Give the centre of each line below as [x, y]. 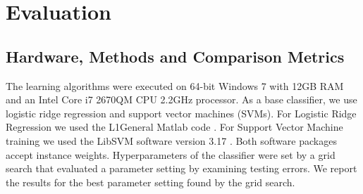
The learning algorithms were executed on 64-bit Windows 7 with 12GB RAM [175, 85]
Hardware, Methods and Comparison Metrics [175, 56]
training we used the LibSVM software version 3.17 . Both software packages [171, 140]
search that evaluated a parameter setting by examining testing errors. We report [181, 168]
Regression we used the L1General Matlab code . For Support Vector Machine [174, 127]
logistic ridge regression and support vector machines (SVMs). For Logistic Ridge [181, 113]
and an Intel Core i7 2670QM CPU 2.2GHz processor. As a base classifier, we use [181, 99]
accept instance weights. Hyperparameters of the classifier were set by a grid [171, 154]
